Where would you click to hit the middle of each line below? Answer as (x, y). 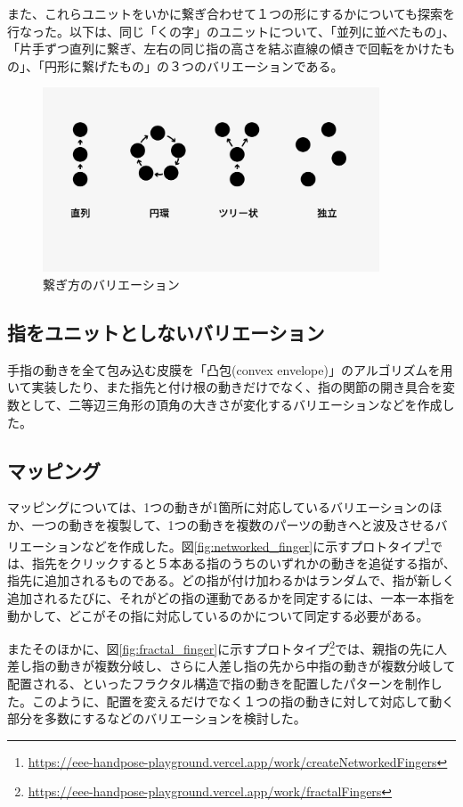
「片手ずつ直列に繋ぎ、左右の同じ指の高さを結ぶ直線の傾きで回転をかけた (225, 49)
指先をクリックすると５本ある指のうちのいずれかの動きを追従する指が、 (244, 562)
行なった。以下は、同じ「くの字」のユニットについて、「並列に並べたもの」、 (231, 31)
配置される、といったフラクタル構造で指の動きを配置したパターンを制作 (219, 684)
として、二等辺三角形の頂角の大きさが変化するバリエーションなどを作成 (231, 404)
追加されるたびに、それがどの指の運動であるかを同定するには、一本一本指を (231, 598)
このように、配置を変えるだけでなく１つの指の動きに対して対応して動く (243, 701)
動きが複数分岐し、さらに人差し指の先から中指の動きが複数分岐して (256, 666)
